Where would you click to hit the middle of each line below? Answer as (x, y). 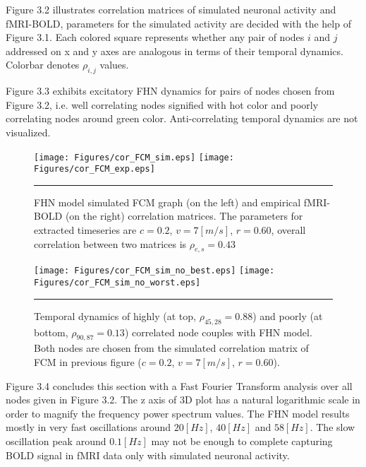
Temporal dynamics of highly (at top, (115, 315)
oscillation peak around (56, 441)
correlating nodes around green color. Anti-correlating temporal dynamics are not (182, 118)
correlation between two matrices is (110, 243)
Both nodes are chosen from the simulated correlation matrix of (171, 348)
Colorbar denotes (43, 65)
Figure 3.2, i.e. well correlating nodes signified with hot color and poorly (162, 104)
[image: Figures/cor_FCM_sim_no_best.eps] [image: (154, 271)
